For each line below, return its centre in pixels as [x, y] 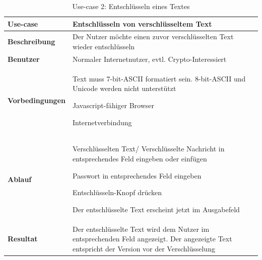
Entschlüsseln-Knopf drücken [117, 192]
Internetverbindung [102, 122]
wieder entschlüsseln [104, 47]
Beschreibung [31, 41]
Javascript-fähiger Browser [113, 105]
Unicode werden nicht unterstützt [124, 88]
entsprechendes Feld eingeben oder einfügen [140, 158]
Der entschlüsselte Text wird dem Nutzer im [141, 229]
